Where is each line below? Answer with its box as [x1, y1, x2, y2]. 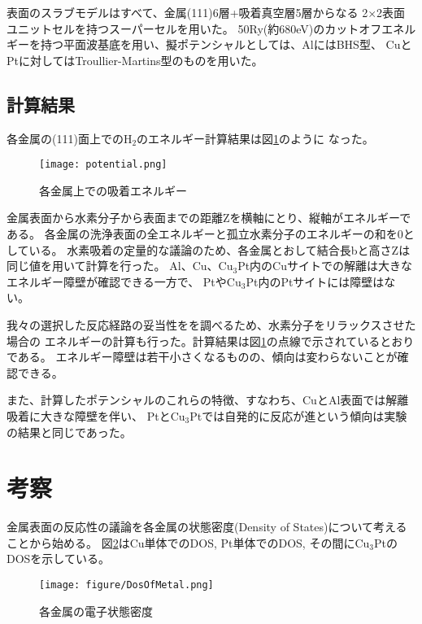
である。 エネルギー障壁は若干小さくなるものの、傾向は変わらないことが [7, 348, 398, 365]
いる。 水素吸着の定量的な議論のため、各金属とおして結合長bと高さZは [28, 241, 411, 258]
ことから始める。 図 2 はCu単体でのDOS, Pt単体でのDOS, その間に [7, 534, 355, 551]
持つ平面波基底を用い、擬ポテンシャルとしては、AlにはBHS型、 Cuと [40, 36, 412, 53]
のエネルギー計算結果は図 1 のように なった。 [137, 129, 374, 146]
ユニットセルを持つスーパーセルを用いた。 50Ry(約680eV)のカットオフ [7, 20, 382, 37]
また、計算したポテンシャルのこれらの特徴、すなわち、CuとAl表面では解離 [7, 391, 409, 408]
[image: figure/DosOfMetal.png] [39, 579, 214, 591]
